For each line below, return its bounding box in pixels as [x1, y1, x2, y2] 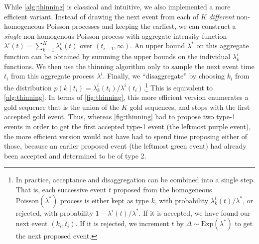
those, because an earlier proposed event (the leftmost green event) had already [4, 141, 247, 151]
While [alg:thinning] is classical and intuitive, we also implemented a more [4, 1, 231, 11]
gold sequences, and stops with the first [129, 101, 250, 112]
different [209, 11, 235, 21]
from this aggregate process [10, 71, 95, 81]
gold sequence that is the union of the [4, 101, 120, 112]
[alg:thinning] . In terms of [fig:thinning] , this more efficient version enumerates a [4, 92, 249, 102]
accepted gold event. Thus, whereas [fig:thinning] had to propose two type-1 [4, 111, 236, 122]
